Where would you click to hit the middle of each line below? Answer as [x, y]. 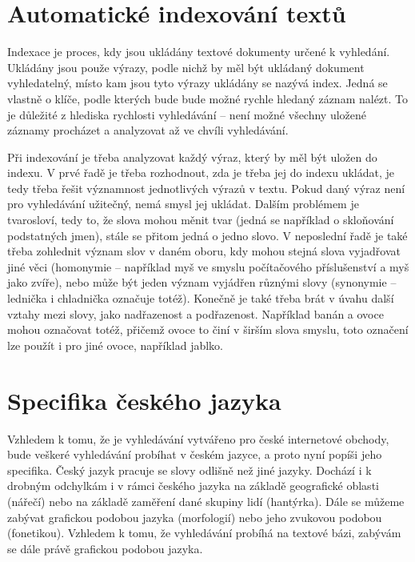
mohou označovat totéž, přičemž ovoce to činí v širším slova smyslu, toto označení [208, 329]
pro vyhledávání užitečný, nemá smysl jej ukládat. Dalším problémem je [183, 204]
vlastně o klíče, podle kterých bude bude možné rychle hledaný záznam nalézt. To [208, 98]
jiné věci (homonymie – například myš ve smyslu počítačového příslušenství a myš [208, 266]
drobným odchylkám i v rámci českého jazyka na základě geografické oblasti [193, 486]
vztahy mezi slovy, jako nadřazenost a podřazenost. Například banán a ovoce [196, 313]
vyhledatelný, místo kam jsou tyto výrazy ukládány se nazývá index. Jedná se [198, 83]
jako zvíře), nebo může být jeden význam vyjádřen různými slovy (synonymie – [202, 282]
